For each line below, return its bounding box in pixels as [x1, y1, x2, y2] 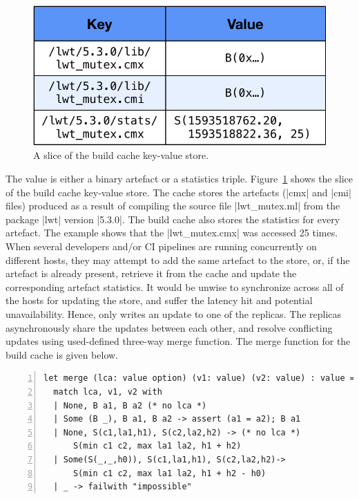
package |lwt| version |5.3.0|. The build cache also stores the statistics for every [6, 211, 340, 226]
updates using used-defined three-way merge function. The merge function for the [6, 334, 351, 348]
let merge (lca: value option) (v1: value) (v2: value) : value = [43, 373, 356, 384]
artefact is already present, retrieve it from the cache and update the [6, 266, 297, 281]
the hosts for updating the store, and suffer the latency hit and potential [6, 293, 313, 308]
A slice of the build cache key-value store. [33, 148, 209, 162]
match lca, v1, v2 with [53, 386, 162, 397]
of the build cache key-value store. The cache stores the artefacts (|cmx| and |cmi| [6, 185, 351, 199]
